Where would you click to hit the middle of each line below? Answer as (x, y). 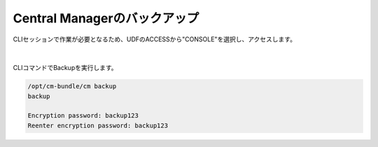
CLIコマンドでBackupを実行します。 (65, 68)
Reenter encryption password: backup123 (98, 125)
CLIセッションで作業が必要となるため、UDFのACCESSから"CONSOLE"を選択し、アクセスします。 (155, 39)
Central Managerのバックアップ (106, 18)
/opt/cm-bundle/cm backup (72, 86)
